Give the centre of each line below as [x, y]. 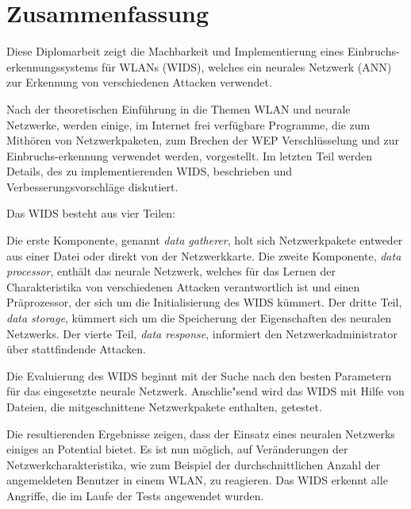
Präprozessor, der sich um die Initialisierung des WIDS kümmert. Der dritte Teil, [204, 302]
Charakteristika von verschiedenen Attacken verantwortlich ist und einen [183, 286]
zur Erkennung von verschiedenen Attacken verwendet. [139, 82]
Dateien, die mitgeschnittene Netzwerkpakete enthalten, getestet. [164, 407]
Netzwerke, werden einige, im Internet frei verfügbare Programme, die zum [188, 124]
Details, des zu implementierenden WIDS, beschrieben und [150, 171]
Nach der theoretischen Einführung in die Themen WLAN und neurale [179, 108]
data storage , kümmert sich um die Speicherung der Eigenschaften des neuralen [199, 318]
